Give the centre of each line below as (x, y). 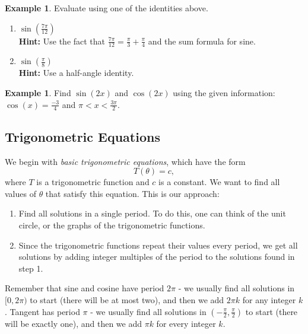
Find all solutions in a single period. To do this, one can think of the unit (152, 213)
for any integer (269, 299)
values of (20, 193)
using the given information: (224, 93)
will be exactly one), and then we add (73, 323)
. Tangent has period (42, 311)
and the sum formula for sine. (202, 41)
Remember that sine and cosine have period (85, 288)
